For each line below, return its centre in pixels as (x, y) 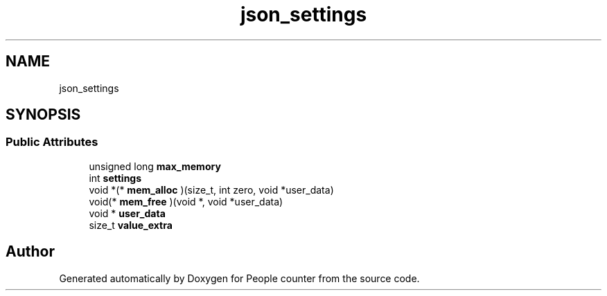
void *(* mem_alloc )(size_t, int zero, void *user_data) (211, 189)
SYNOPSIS (43, 115)
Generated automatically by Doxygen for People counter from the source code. (239, 278)
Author (30, 252)
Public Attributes (52, 142)
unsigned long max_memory (155, 166)
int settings (115, 178)
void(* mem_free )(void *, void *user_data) (186, 201)
